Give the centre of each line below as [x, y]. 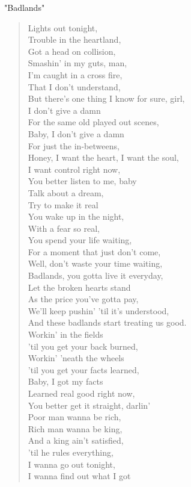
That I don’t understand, [74, 86]
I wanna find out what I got [79, 476]
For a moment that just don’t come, [94, 251]
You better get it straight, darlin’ [89, 405]
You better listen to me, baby [82, 181]
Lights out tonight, [63, 27]
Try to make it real [63, 204]
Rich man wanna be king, [75, 428]
